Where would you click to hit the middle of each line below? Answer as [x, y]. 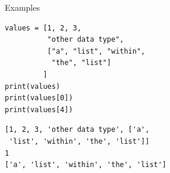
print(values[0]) [39, 98]
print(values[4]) [39, 109]
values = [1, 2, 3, [43, 28]
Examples [22, 7]
